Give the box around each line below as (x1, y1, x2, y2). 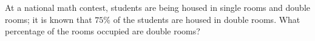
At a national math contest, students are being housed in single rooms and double (5, 1, 310, 13)
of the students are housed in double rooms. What (113, 13, 300, 25)
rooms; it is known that (5, 13, 92, 25)
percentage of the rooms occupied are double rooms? (5, 25, 200, 37)
